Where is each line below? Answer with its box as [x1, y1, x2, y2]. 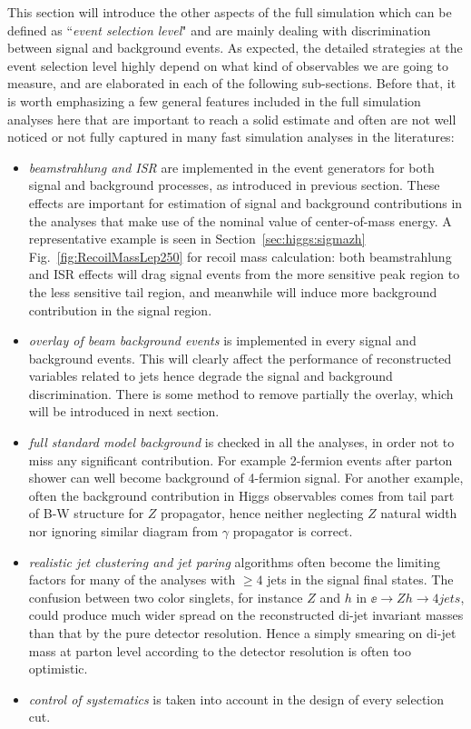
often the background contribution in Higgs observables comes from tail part [28, 485, 455, 504]
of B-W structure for [28, 504, 144, 523]
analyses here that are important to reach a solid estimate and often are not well [7, 109, 456, 128]
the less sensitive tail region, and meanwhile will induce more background [28, 282, 437, 301]
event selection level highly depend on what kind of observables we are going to [7, 55, 449, 75]
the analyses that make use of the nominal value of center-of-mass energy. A [28, 211, 452, 230]
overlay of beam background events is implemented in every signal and [28, 331, 417, 350]
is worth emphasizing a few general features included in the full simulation [7, 91, 421, 110]
